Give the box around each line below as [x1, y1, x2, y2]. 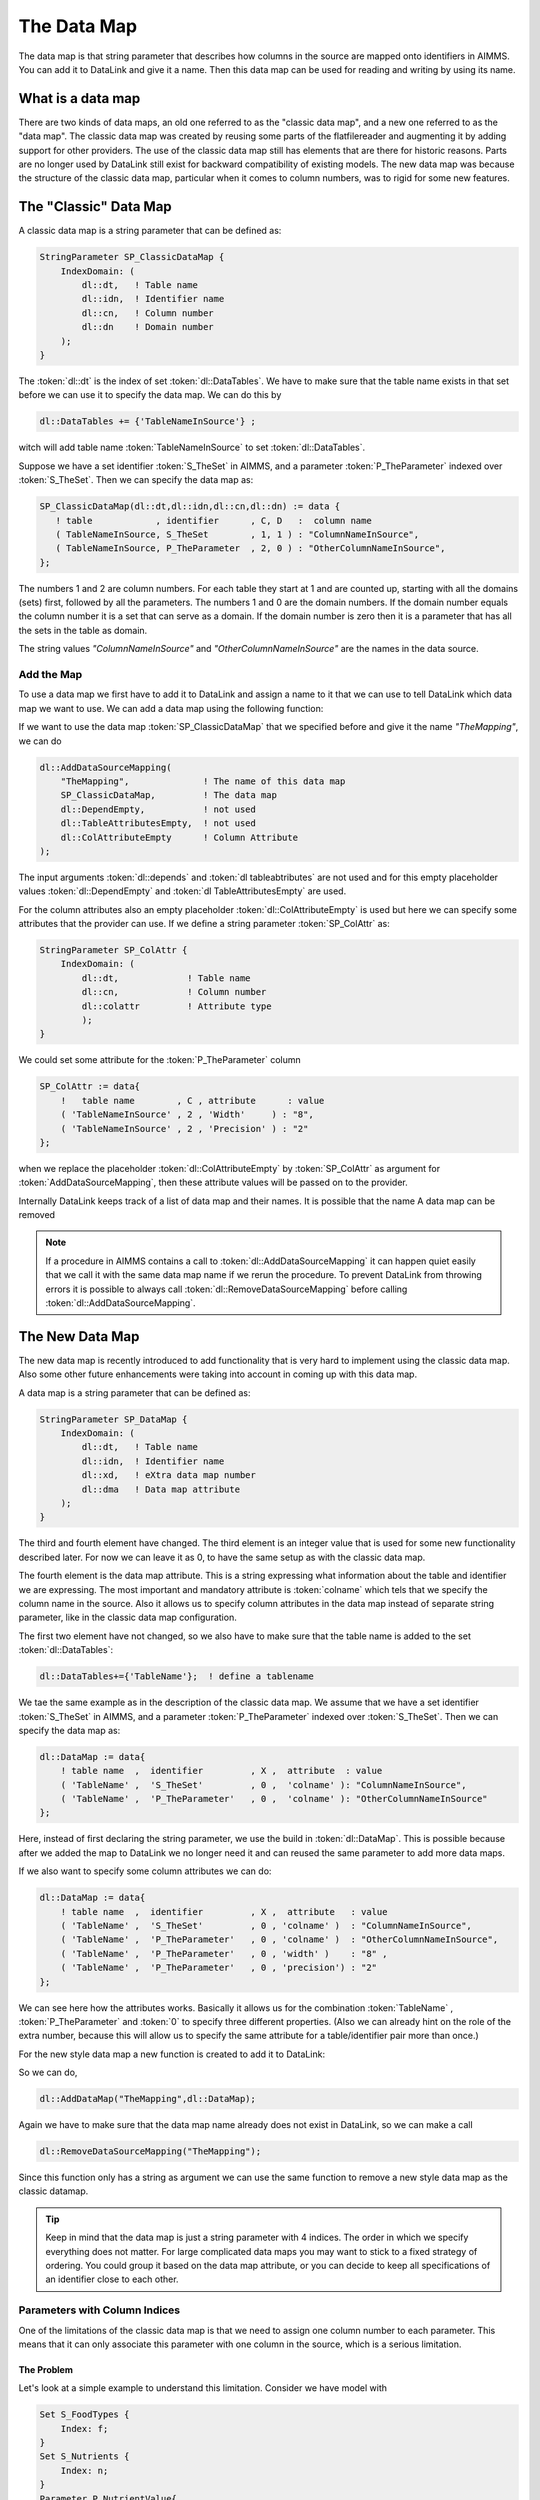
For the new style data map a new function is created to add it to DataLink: [18, 2048, 325, 2060]
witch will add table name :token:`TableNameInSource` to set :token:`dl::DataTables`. [18, 441, 366, 454]
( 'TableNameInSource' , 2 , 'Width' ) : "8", [60, 1109, 314, 1120]
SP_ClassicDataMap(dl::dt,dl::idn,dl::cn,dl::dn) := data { [39, 501, 341, 512]
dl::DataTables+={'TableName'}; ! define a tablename [39, 1671, 314, 1682]
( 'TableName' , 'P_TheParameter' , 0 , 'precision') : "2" [60, 1962, 378, 1974]
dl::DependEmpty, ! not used [60, 803, 257, 815]
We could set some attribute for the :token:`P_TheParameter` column [18, 1054, 302, 1066]
